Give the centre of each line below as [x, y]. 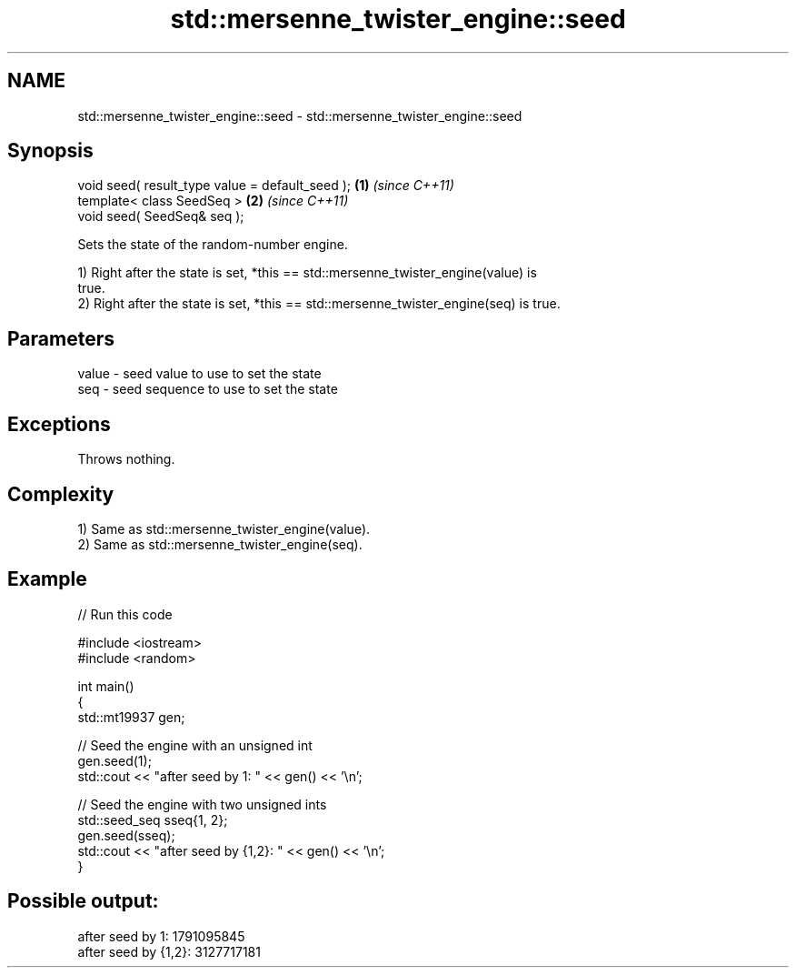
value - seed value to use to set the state [199, 374]
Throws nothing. [126, 459]
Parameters [61, 338]
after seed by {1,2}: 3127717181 [169, 951]
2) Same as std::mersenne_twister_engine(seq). [220, 544]
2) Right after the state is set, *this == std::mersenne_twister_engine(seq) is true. [319, 304]
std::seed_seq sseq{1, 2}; [153, 819]
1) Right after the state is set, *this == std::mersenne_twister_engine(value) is [307, 273]
